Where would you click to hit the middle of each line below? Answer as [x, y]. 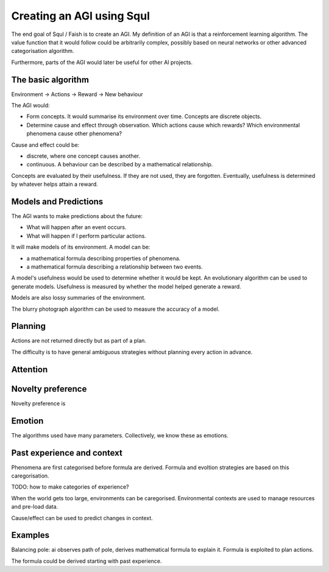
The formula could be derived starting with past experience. [87, 561]
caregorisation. [30, 476]
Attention [30, 369]
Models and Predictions [57, 201]
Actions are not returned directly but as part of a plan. [79, 341]
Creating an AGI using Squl [81, 16]
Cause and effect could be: [45, 145]
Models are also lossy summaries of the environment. [79, 298]
